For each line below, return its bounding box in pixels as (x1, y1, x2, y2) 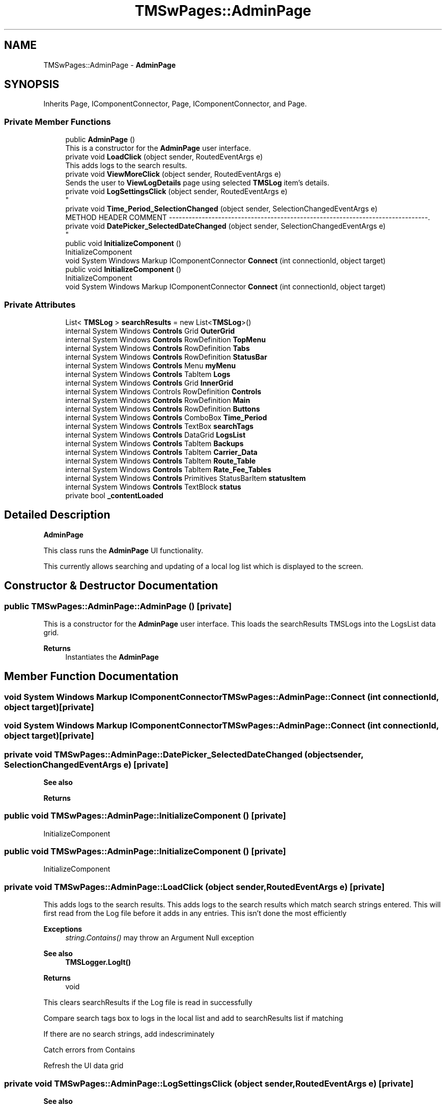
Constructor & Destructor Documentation (4, 579, 218, 592)
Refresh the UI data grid (43, 1061, 124, 1070)
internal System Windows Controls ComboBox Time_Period (65, 413, 267, 422)
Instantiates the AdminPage (65, 653, 159, 661)
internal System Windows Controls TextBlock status (65, 482, 241, 491)
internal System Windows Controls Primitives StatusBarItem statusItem (65, 473, 306, 482)
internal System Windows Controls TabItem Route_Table (65, 456, 256, 465)
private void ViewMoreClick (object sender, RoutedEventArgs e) (65, 170, 282, 179)
